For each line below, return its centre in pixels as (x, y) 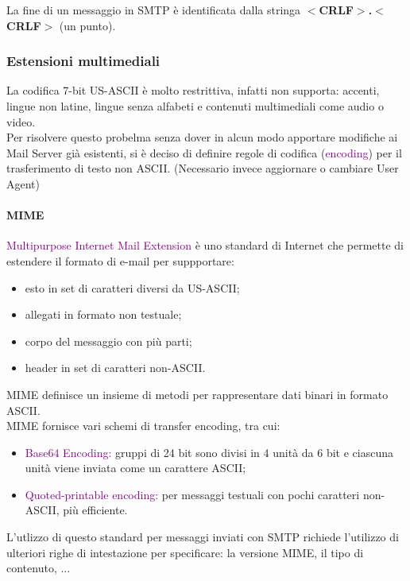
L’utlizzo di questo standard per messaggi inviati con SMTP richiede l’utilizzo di (203, 537)
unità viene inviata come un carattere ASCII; (135, 468)
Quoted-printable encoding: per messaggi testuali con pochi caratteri (192, 494)
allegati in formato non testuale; (103, 314)
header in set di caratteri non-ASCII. (115, 368)
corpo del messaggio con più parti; (108, 341)
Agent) (23, 183)
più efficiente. (95, 510)
